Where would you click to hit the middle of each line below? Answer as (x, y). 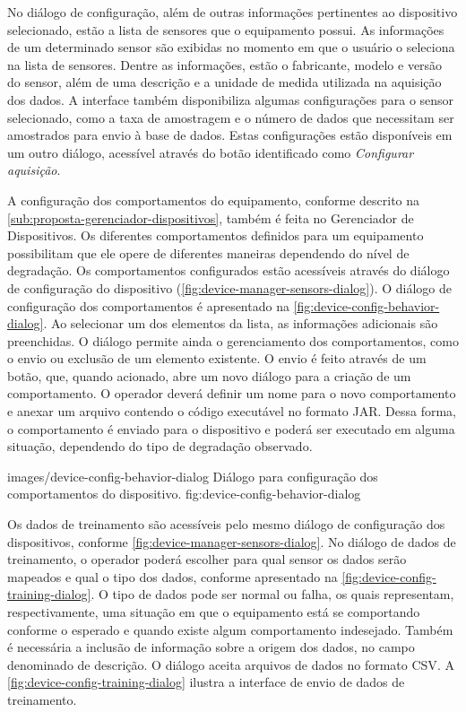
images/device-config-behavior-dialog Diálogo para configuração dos (193, 476)
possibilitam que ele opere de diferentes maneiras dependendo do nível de (208, 252)
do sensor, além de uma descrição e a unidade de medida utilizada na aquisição (224, 82)
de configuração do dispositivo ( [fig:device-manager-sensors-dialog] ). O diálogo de (229, 287)
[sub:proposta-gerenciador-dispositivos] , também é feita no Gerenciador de (211, 217)
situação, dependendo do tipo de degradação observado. (160, 446)
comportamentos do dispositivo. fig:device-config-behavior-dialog (184, 494)
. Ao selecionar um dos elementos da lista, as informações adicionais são (241, 323)
